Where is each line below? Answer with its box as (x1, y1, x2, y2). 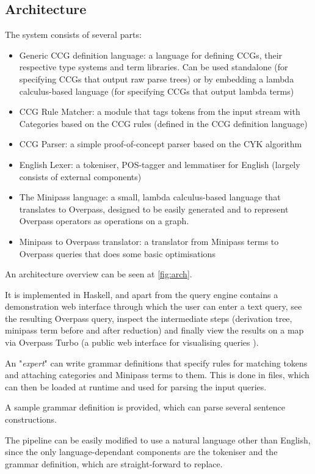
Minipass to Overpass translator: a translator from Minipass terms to (19, 235, 279, 247)
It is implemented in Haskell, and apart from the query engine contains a (5, 288, 278, 301)
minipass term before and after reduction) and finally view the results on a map (5, 324, 304, 337)
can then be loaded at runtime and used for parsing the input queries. (5, 380, 267, 393)
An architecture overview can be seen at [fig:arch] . (5, 268, 192, 280)
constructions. (5, 413, 57, 426)
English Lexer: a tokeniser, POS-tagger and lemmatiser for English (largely (19, 158, 300, 170)
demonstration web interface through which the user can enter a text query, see (5, 300, 302, 313)
